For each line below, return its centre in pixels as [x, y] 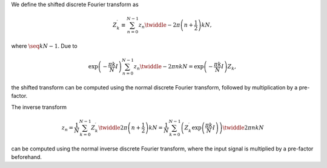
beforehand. [27, 157]
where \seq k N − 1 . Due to [45, 46]
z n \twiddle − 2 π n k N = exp [169, 67]
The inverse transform [39, 107]
